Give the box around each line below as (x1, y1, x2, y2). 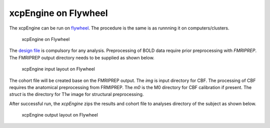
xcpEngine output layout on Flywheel (21, 112, 98, 118)
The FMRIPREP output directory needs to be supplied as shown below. (9, 54, 154, 60)
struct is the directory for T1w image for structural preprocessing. (9, 91, 144, 97)
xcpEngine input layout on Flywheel (21, 66, 95, 72)
